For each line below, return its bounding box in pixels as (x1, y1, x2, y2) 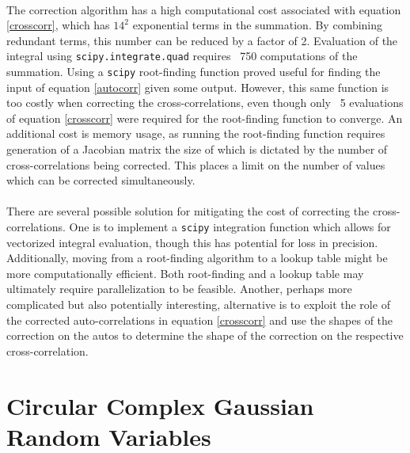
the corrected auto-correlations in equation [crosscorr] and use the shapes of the (6, 311, 393, 328)
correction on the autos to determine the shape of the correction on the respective (6, 327, 404, 344)
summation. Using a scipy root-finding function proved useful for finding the (6, 63, 381, 80)
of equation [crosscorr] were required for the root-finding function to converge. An (6, 109, 403, 126)
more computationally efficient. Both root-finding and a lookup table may (6, 265, 364, 281)
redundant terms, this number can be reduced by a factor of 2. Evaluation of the (6, 32, 398, 48)
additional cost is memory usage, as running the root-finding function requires (6, 125, 385, 142)
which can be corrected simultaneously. (6, 172, 196, 188)
